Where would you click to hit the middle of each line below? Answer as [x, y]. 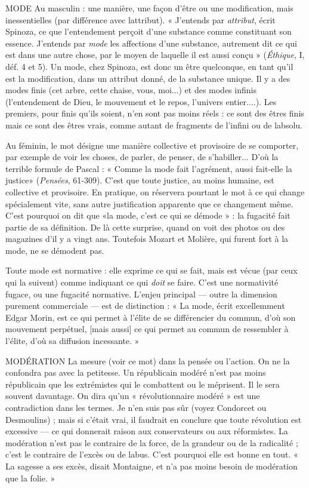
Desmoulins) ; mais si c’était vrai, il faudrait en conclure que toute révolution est [154, 419]
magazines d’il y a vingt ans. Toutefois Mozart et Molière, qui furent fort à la [147, 239]
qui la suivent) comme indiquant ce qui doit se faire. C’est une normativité [142, 282]
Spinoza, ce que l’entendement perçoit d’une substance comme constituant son [149, 31]
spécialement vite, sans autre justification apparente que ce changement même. [149, 203]
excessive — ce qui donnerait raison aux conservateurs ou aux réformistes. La [147, 431]
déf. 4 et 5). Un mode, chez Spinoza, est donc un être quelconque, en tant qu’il [149, 66]
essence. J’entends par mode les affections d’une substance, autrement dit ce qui [151, 43]
